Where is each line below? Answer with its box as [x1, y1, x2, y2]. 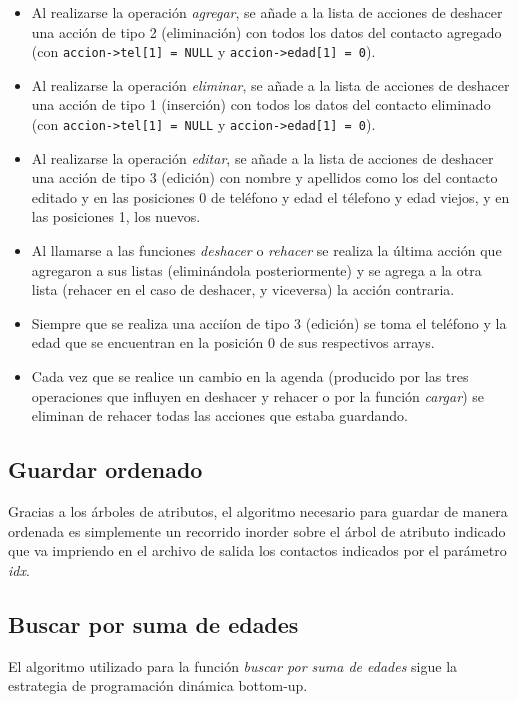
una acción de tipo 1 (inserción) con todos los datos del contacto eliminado [31, 94, 491, 115]
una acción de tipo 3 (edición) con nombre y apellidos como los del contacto [31, 167, 498, 188]
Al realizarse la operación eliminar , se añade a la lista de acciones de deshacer [31, 74, 510, 95]
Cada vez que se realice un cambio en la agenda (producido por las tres [31, 366, 469, 387]
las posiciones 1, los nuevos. [31, 206, 201, 227]
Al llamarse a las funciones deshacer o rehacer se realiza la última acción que [31, 240, 502, 261]
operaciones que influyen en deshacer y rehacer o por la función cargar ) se [31, 385, 484, 406]
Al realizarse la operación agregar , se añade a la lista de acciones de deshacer [31, 2, 503, 22]
